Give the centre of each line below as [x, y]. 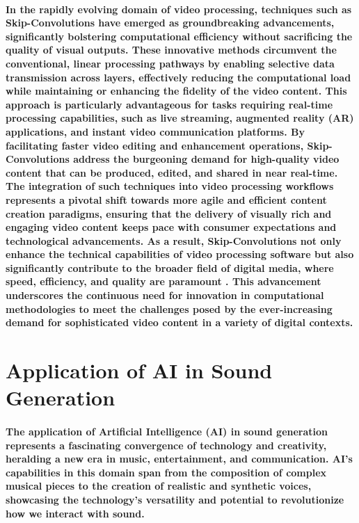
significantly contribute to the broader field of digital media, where [170, 267]
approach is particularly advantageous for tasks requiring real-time [169, 104]
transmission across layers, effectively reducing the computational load [178, 77]
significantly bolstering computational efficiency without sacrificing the [179, 36]
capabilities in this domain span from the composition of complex [166, 472]
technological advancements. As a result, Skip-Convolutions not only [174, 240]
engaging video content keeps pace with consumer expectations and [171, 227]
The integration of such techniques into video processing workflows [170, 186]
